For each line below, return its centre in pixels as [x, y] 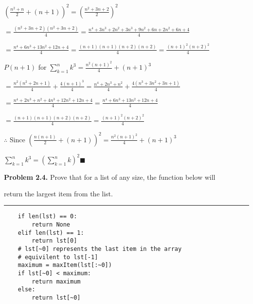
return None [51, 224]
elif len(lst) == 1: [51, 233]
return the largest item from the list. [58, 193]
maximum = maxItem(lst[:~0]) [65, 265]
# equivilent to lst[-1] [58, 257]
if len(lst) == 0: [47, 217]
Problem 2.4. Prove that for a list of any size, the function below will [110, 177]
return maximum [56, 281]
